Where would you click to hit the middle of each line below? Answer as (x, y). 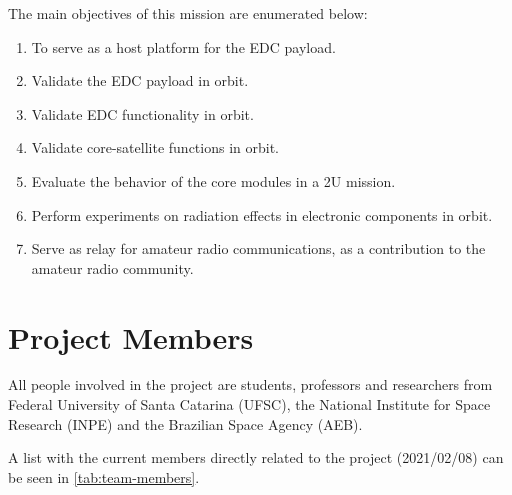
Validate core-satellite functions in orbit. (155, 147)
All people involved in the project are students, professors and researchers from (250, 384)
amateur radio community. (112, 267)
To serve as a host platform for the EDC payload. (183, 46)
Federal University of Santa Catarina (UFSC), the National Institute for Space (249, 404)
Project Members (131, 336)
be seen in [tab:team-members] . (104, 476)
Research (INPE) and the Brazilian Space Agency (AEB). (185, 423)
